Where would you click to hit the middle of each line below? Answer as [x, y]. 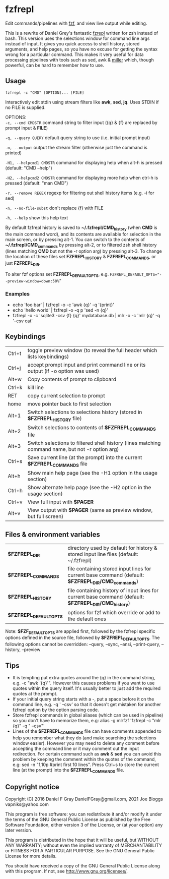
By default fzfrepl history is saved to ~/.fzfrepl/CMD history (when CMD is [81, 228]
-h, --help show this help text [37, 217]
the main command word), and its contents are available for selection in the [83, 234]
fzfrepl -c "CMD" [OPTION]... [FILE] [45, 93]
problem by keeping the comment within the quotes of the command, [84, 759]
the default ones [87, 619]
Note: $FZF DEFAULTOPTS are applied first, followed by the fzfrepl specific [80, 632]
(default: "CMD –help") [29, 168]
